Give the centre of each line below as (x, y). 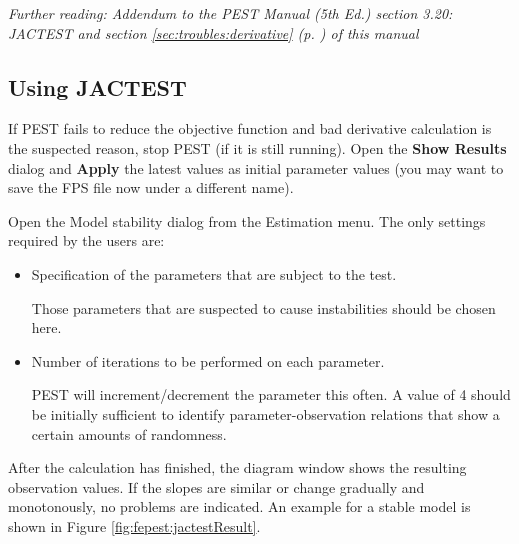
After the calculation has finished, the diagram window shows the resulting (237, 467)
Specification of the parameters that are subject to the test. (214, 273)
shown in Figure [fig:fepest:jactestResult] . (134, 525)
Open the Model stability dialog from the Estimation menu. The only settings (247, 220)
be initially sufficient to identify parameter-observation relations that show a (265, 413)
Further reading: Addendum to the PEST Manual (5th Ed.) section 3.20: (230, 13)
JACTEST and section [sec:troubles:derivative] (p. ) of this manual (213, 32)
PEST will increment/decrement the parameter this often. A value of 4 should (271, 394)
